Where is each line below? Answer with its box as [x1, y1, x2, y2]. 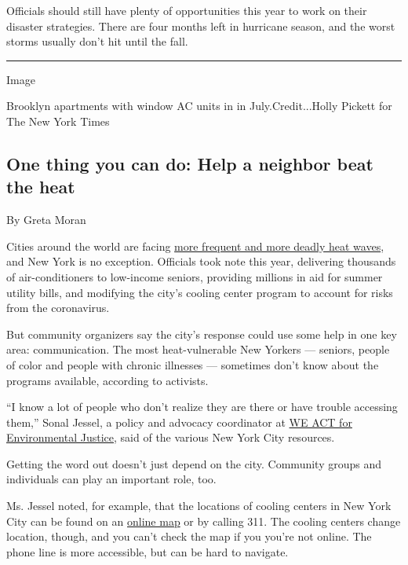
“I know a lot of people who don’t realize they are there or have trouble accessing [6, 398, 398, 415]
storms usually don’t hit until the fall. [6, 33, 188, 50]
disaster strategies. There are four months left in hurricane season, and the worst [6, 17, 395, 34]
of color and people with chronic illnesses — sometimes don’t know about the [6, 356, 379, 372]
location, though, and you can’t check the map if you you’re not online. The [6, 528, 372, 545]
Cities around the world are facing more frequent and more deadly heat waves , [6, 237, 384, 254]
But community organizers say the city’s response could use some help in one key [6, 325, 397, 342]
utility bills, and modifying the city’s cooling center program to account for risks [6, 284, 393, 300]
